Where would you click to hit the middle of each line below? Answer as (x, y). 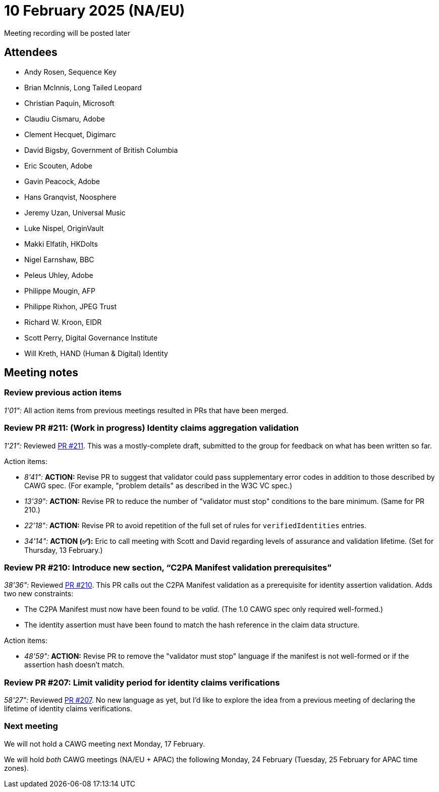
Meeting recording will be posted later (67, 33)
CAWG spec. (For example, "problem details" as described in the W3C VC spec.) (158, 485)
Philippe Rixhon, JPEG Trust (71, 306)
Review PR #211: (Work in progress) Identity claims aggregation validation (151, 428)
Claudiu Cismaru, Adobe (65, 119)
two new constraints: (39, 594)
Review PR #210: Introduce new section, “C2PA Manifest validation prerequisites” (168, 567)
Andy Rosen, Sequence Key (70, 72)
